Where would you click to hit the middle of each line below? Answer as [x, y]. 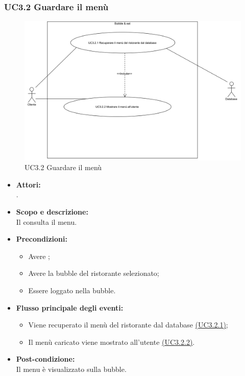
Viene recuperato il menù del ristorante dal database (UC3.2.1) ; [128, 325]
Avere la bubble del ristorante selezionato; [94, 273]
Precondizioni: [42, 239]
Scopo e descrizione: [52, 212]
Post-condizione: [45, 359]
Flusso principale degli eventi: [70, 307]
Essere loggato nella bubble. [72, 290]
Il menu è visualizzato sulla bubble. [71, 369]
